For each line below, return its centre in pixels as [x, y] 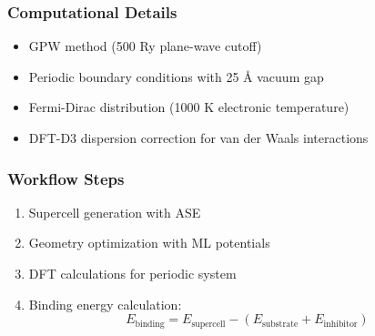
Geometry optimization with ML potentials [149, 243]
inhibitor [340, 324]
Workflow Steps [66, 178]
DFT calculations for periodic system [132, 273]
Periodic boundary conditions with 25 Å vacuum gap [176, 76]
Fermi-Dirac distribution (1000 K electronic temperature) [189, 107]
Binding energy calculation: [105, 304]
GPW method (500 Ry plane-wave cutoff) [145, 46]
